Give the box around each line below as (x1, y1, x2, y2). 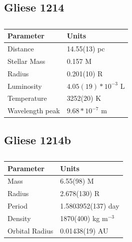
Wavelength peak (7, 105, 60, 116)
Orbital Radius (7, 225, 53, 236)
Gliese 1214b (4, 132, 71, 147)
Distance (7, 43, 34, 54)
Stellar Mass (7, 55, 45, 66)
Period (7, 201, 27, 211)
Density (7, 213, 31, 223)
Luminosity (7, 80, 42, 91)
